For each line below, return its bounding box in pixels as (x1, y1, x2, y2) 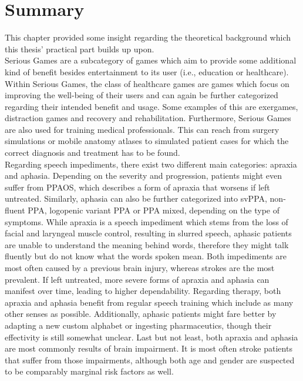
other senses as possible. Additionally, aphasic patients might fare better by (5, 308, 277, 320)
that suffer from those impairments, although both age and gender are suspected (5, 353, 295, 366)
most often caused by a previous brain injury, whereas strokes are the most (5, 262, 275, 273)
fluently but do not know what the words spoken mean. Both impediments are (5, 250, 287, 262)
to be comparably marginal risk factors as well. (5, 365, 174, 377)
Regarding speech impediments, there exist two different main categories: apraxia (5, 158, 297, 170)
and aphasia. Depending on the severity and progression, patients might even (5, 169, 282, 182)
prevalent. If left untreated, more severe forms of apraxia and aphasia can (5, 273, 270, 285)
